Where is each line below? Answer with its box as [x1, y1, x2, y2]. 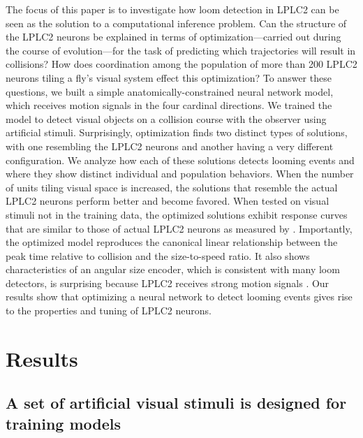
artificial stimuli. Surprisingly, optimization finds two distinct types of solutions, [6, 125, 348, 140]
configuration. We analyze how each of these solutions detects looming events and [6, 152, 355, 167]
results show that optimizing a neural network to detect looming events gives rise [6, 289, 353, 304]
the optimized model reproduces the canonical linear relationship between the [6, 235, 338, 249]
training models [6, 412, 121, 434]
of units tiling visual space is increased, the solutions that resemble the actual [6, 180, 338, 194]
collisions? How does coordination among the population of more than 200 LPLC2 [6, 57, 357, 71]
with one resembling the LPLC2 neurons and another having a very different [6, 138, 334, 153]
